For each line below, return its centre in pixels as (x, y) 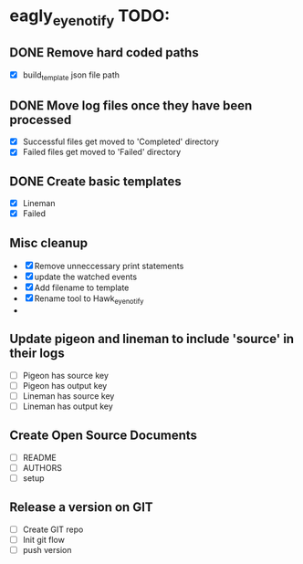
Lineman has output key (68, 406)
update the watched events (86, 277)
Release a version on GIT (81, 507)
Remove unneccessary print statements (109, 266)
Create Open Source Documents (104, 436)
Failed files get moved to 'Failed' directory (102, 152)
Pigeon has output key (65, 385)
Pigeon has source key (66, 375)
